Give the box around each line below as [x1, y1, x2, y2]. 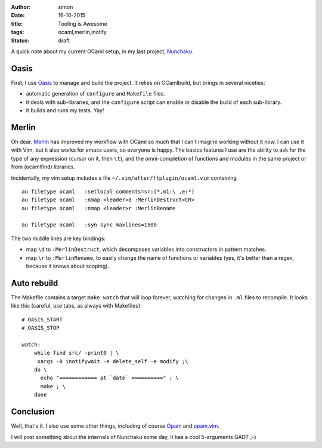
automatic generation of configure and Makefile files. [26, 90, 165, 97]
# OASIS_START [21, 316, 63, 323]
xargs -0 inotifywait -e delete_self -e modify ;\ [37, 358, 188, 364]
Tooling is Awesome [58, 20, 107, 27]
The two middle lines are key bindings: [11, 235, 106, 242]
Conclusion [11, 407, 55, 417]
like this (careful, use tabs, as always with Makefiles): [11, 302, 143, 309]
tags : [11, 29, 24, 36]
